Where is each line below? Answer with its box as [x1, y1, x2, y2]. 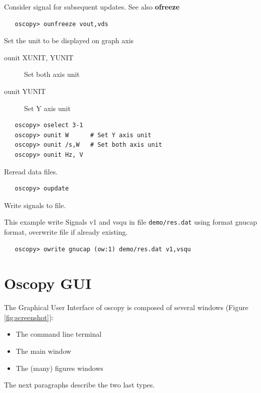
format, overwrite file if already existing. [4, 226, 128, 237]
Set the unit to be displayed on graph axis [4, 35, 134, 46]
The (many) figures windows [16, 362, 103, 373]
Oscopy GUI [4, 273, 92, 293]
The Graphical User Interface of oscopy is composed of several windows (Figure [4, 302, 248, 313]
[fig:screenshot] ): [4, 312, 54, 322]
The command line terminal [16, 329, 102, 339]
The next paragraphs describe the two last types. [4, 379, 155, 390]
